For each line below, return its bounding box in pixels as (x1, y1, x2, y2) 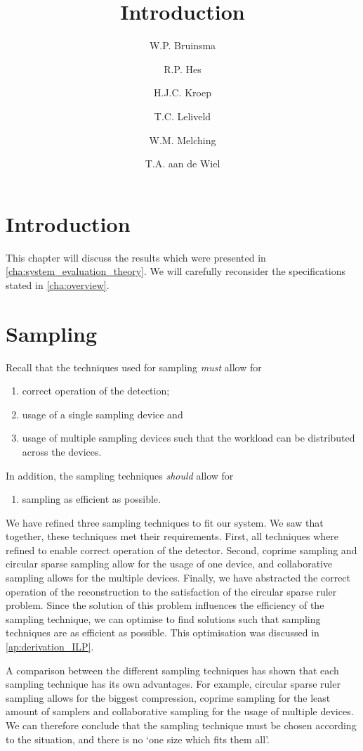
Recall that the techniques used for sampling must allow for (6, 359, 262, 374)
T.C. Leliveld (154, 108, 211, 123)
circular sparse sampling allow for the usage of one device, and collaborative (6, 556, 333, 571)
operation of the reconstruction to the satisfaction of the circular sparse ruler (6, 584, 337, 598)
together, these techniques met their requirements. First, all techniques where (6, 529, 339, 544)
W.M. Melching (149, 132, 216, 147)
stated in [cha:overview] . (6, 277, 110, 292)
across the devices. (22, 444, 102, 458)
